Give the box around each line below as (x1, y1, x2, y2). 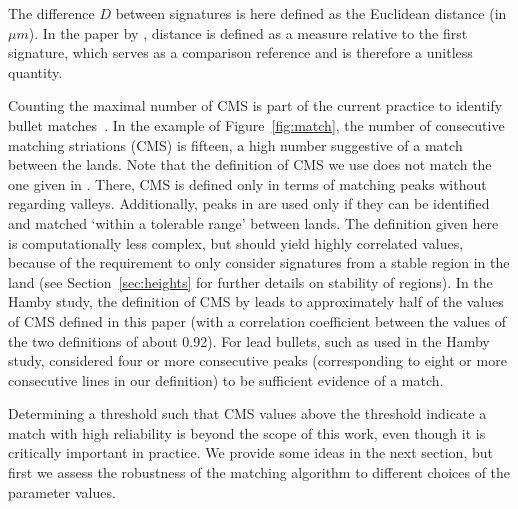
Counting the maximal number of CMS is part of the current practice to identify (8, 95, 503, 116)
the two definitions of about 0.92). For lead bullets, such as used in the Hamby (8, 330, 490, 351)
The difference (8, 3, 95, 23)
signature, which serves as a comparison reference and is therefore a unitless (8, 42, 473, 63)
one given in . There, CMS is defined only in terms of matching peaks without (8, 173, 487, 194)
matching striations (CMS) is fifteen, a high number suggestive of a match (8, 134, 463, 155)
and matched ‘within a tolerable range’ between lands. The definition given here (8, 212, 499, 233)
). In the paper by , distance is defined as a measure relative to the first (28, 22, 468, 43)
